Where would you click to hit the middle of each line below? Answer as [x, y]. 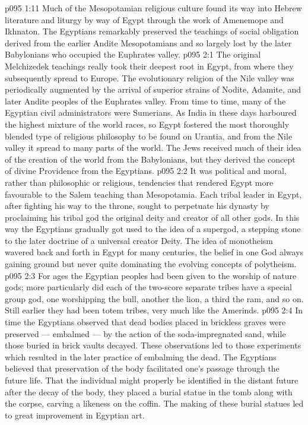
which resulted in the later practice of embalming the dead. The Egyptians [141, 356]
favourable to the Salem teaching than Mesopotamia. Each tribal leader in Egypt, [153, 194]
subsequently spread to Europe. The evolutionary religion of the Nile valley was [150, 77]
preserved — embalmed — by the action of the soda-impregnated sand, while [145, 333]
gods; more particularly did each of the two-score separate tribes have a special [148, 287]
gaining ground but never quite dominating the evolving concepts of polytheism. [151, 264]
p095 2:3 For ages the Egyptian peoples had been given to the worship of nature [151, 275]
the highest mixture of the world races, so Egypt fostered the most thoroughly [147, 124]
